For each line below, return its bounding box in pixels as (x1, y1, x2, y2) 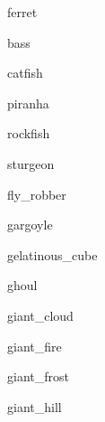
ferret (7, 3, 38, 21)
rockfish (7, 124, 50, 143)
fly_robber (7, 184, 66, 203)
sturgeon (7, 154, 55, 173)
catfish (7, 63, 43, 82)
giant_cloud (7, 305, 74, 324)
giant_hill (7, 397, 62, 416)
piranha (7, 93, 49, 112)
